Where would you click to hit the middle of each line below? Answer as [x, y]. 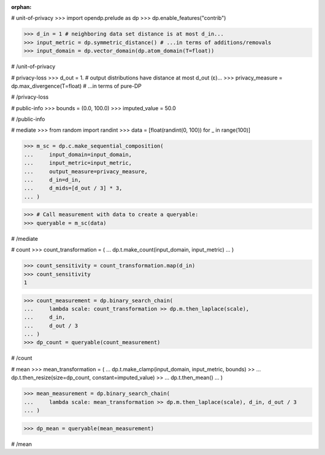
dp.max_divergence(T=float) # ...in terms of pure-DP [76, 86]
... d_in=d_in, [52, 180]
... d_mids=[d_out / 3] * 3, [73, 188]
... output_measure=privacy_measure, [86, 171]
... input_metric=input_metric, [78, 163]
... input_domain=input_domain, [78, 154]
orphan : [21, 7]
